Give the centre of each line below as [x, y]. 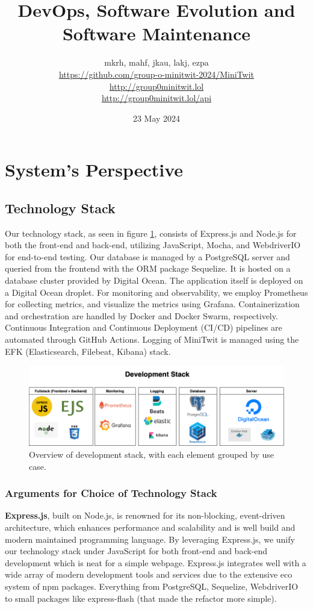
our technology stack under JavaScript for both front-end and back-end [136, 551]
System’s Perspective [94, 170]
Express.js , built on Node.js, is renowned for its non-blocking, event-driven [145, 515]
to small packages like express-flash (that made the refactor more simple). [141, 598]
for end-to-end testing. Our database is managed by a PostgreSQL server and [147, 256]
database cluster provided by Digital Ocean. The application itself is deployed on [154, 280]
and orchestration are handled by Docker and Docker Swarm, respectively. [141, 315]
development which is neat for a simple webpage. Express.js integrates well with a [156, 562]
